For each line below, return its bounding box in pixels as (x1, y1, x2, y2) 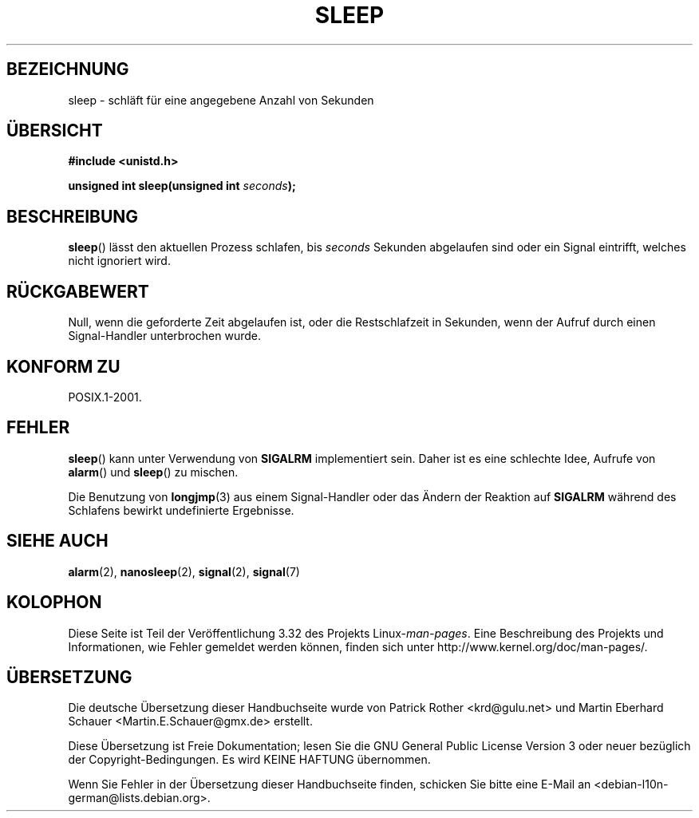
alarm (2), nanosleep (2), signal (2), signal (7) (68, 564, 300, 579)
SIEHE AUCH (6, 531, 109, 551)
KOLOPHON (6, 592, 102, 613)
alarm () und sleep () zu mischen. (68, 464, 239, 479)
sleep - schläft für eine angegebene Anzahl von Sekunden (68, 93, 374, 107)
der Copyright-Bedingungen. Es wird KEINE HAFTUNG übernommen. (68, 753, 431, 767)
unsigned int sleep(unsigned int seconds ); (68, 179, 296, 193)
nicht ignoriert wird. (68, 254, 171, 268)
